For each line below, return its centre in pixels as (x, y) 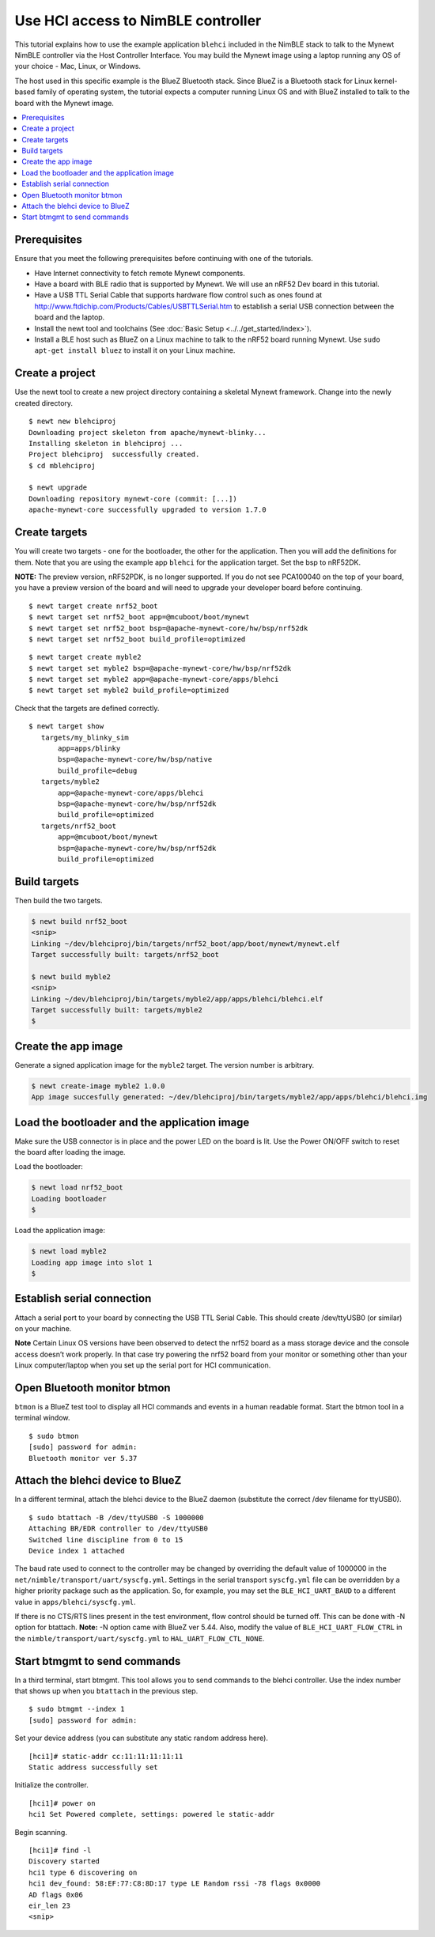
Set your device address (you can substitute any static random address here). (142, 1738)
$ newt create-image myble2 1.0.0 (98, 1086)
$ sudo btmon (54, 1436)
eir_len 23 (50, 1905)
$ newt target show (66, 726)
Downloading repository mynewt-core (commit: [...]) (133, 499)
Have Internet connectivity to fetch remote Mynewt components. (140, 273)
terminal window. (42, 1418)
